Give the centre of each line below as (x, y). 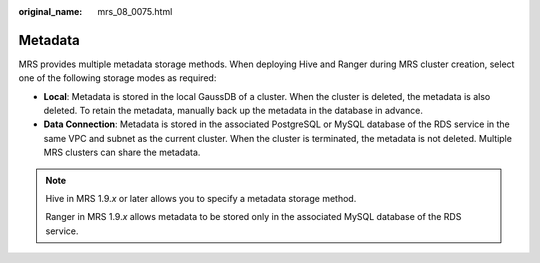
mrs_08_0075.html (135, 11)
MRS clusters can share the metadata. (122, 152)
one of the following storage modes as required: (117, 78)
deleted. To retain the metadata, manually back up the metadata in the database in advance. (233, 111)
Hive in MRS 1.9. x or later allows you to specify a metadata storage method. (201, 199)
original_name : (50, 11)
